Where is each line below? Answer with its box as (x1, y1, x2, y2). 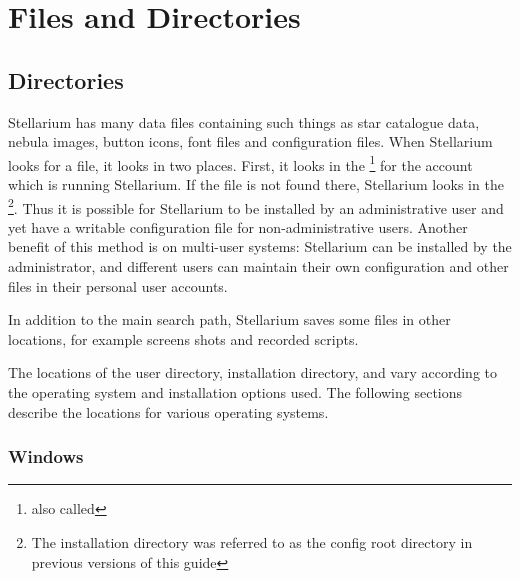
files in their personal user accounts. (8, 275, 228, 296)
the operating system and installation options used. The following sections (8, 382, 463, 403)
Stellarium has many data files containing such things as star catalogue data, (8, 111, 480, 132)
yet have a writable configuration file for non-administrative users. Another (8, 216, 468, 237)
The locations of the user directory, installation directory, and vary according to (8, 362, 497, 383)
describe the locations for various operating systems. (8, 401, 329, 422)
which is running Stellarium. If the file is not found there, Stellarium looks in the (8, 174, 504, 195)
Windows (8, 444, 84, 469)
